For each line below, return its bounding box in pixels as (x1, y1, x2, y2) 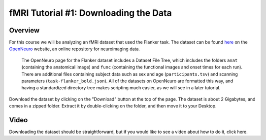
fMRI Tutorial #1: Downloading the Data (9, 7, 172, 18)
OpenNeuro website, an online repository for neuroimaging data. (9, 46, 140, 52)
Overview (9, 26, 40, 35)
